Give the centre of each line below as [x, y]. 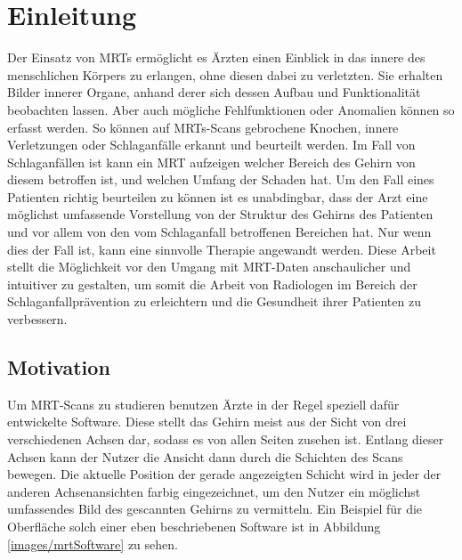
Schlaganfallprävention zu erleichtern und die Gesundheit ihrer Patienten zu [214, 301]
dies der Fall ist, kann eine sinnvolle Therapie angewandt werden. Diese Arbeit [222, 249]
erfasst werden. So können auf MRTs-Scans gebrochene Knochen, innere [203, 127]
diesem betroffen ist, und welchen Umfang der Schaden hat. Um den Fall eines [221, 179]
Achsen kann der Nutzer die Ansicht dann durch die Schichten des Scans [205, 456]
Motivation [59, 367]
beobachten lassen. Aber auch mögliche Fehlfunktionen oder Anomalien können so [231, 109]
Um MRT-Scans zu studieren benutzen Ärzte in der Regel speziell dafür [203, 404]
